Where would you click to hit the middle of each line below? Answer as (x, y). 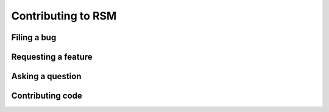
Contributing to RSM (64, 16)
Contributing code (47, 96)
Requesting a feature (52, 57)
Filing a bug (34, 37)
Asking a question (46, 76)
